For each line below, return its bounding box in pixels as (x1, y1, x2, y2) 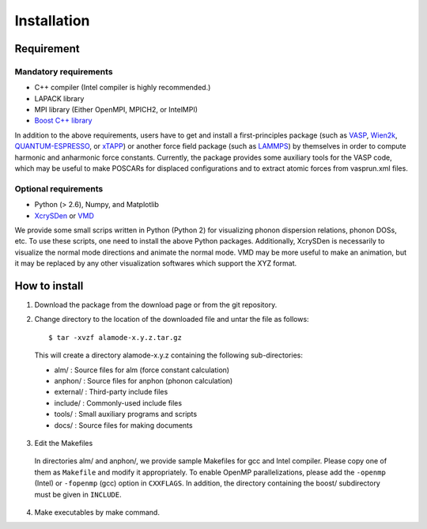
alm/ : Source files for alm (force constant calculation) (54, 365, 229, 375)
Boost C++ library (34, 115, 93, 126)
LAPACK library (34, 93, 85, 103)
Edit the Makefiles (34, 438, 93, 448)
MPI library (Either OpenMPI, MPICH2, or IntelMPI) (34, 105, 198, 115)
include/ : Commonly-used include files (54, 398, 182, 407)
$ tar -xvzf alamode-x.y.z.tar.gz (48, 333, 182, 342)
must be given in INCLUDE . (34, 489, 122, 499)
